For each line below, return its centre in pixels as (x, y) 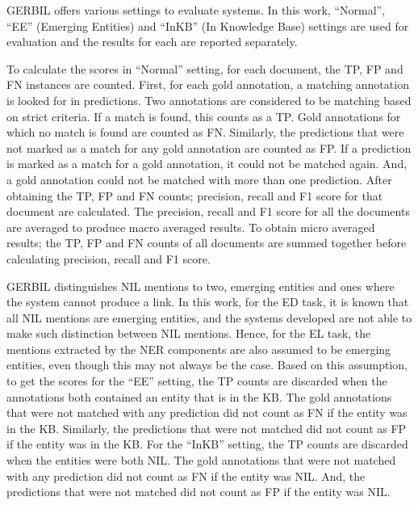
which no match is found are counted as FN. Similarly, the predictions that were (205, 132)
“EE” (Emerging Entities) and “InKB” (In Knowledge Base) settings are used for (208, 25)
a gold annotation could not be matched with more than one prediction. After (199, 179)
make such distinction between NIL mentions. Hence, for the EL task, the (189, 333)
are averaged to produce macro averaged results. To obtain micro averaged (191, 227)
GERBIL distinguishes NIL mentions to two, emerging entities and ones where (201, 286)
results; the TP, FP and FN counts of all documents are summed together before (207, 243)
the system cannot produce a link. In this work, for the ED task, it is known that (208, 302)
